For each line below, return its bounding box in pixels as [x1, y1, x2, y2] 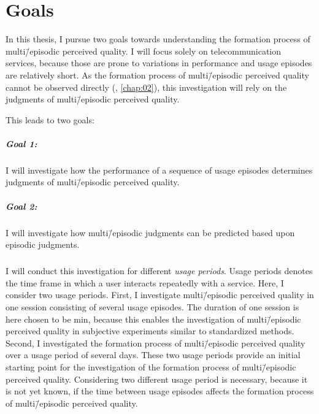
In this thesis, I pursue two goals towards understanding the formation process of [6, 33, 310, 45]
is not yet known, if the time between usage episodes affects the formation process [6, 385, 314, 397]
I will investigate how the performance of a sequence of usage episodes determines [6, 163, 313, 176]
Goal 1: [6, 137, 37, 150]
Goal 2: [6, 199, 37, 212]
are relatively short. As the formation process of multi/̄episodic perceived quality [6, 68, 309, 81]
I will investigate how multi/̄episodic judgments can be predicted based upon [6, 226, 295, 239]
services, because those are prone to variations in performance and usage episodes [6, 56, 312, 69]
